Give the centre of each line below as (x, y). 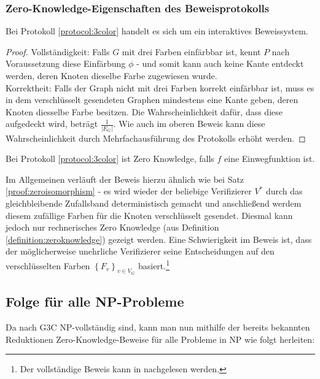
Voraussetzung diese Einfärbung (66, 63)
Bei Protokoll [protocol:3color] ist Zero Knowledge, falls (110, 159)
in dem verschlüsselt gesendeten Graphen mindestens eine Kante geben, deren (152, 100)
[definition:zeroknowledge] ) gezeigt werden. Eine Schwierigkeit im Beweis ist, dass (159, 239)
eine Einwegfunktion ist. (270, 159)
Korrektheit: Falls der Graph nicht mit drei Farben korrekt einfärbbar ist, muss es (160, 87)
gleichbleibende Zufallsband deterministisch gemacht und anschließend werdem (154, 203)
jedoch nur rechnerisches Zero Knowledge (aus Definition (112, 227)
